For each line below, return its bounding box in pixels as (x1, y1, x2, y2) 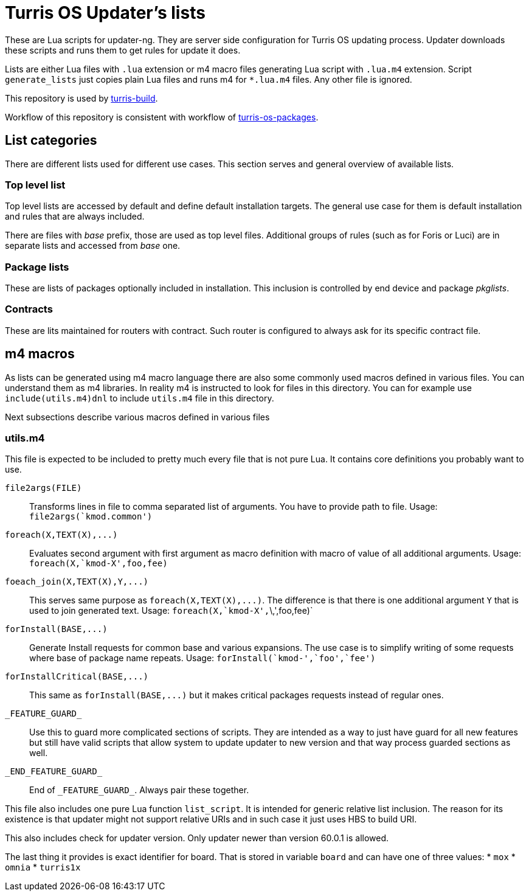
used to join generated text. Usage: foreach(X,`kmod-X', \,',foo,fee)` (29, 605, 313, 616)
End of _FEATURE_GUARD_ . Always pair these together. (29, 785, 249, 796)
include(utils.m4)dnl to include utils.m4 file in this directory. (5, 392, 274, 403)
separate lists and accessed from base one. (5, 240, 181, 251)
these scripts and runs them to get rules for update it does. (5, 44, 241, 55)
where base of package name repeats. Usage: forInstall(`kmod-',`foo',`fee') (29, 653, 376, 664)
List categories (5, 133, 97, 148)
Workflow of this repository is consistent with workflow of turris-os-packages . (5, 111, 319, 122)
